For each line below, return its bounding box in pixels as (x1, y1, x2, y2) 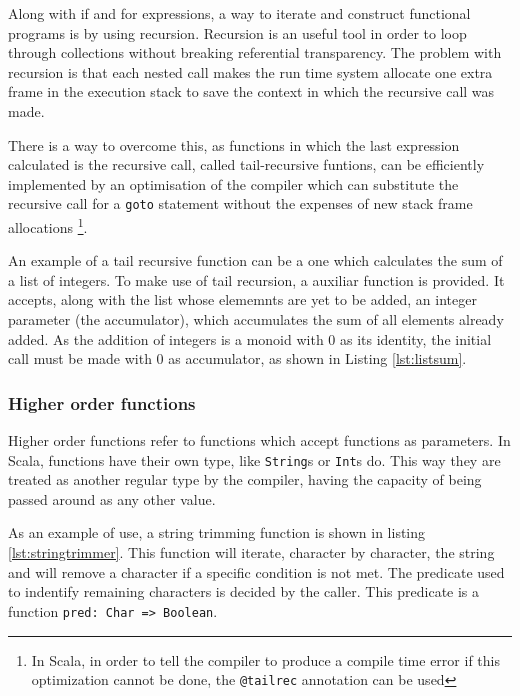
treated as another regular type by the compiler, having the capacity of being (8, 469, 482, 490)
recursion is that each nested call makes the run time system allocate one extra (8, 61, 493, 82)
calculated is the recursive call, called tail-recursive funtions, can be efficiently (8, 154, 485, 175)
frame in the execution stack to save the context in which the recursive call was (8, 81, 495, 102)
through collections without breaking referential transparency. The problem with (8, 42, 502, 63)
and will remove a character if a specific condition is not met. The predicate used (8, 561, 505, 582)
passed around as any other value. (8, 488, 216, 509)
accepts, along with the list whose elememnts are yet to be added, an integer (8, 289, 477, 310)
